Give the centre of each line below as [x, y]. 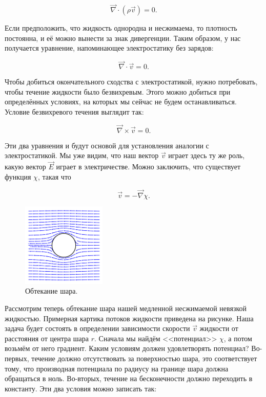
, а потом [238, 338]
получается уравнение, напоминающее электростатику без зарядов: [109, 48]
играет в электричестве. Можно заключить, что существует [148, 167]
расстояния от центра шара [47, 338]
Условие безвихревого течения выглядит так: [74, 112]
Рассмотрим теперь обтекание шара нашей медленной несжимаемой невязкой [126, 308]
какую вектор [25, 167]
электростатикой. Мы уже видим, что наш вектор [82, 155]
